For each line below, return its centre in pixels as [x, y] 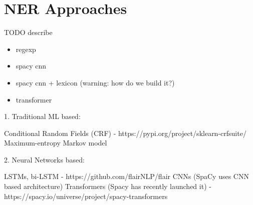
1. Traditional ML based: [42, 116]
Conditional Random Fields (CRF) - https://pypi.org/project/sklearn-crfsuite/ [125, 133]
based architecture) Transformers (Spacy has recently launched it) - [108, 186]
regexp [26, 49]
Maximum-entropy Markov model [56, 143]
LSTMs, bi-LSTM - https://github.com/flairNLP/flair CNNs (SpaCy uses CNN [126, 176]
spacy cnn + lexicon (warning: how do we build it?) [95, 82]
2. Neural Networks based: [44, 159]
